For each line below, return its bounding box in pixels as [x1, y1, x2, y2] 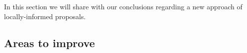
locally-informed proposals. [4, 11, 86, 21]
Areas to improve [4, 35, 95, 50]
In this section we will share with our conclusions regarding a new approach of [4, 1, 243, 11]
